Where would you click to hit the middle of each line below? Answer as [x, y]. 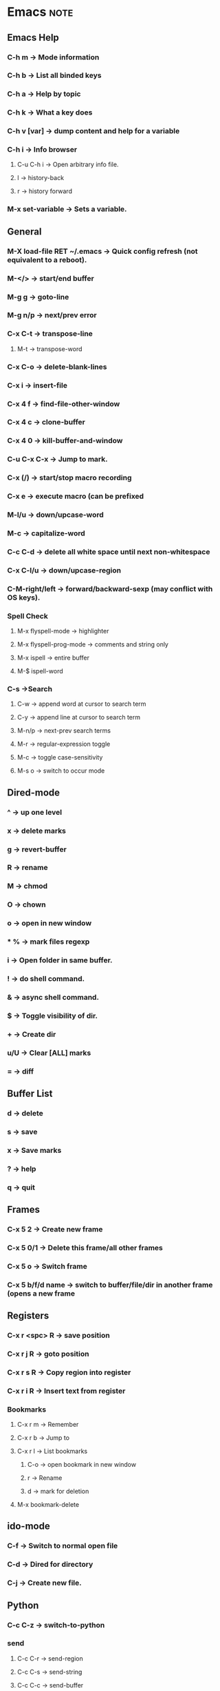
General [25, 231]
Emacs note [40, 12]
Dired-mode [34, 792]
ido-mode [29, 1526]
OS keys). [24, 597]
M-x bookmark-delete [48, 1505]
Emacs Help [33, 38]
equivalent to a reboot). [47, 259]
